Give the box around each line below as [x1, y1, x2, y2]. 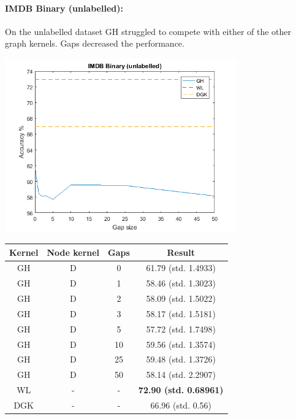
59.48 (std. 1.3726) [146, 353, 216, 366]
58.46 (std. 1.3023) [146, 277, 216, 290]
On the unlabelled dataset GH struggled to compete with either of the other [5, 25, 292, 37]
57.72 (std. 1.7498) [146, 322, 216, 335]
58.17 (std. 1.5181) [146, 307, 216, 320]
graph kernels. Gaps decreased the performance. [5, 37, 184, 50]
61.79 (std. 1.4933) [146, 261, 216, 274]
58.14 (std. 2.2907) [146, 368, 216, 381]
